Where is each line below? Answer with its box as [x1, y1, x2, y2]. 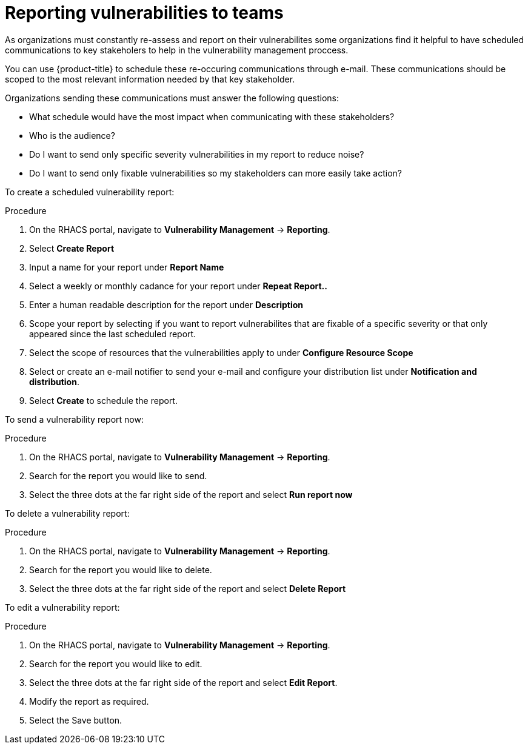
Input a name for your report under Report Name [29, 261, 224, 272]
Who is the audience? [29, 130, 115, 141]
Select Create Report [29, 243, 115, 254]
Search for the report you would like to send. [29, 470, 207, 481]
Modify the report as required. [29, 696, 149, 707]
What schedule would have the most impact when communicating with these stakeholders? [29, 111, 395, 122]
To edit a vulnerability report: [5, 602, 120, 613]
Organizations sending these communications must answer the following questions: [5, 92, 339, 103]
